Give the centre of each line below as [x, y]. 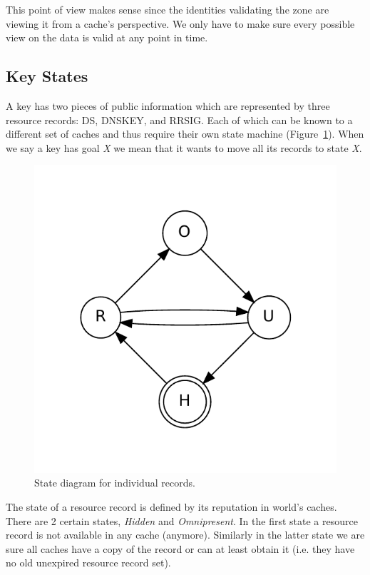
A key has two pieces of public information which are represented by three [168, 105]
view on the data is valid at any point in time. [107, 37]
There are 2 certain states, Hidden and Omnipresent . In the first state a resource [182, 520]
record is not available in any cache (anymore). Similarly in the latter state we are [185, 535]
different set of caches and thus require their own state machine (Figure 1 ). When [185, 134]
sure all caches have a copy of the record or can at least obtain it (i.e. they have [180, 548]
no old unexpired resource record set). [88, 563]
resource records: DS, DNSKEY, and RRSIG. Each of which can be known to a [179, 119]
